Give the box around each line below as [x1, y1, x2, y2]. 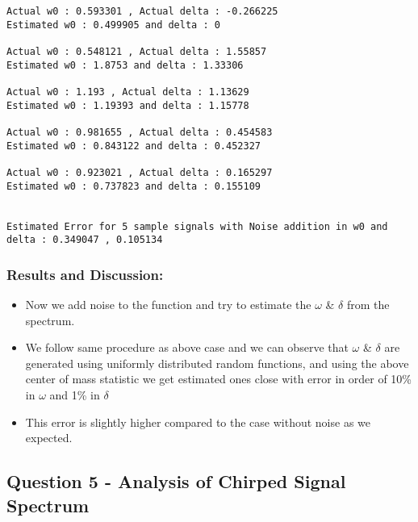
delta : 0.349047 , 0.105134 [6, 234, 163, 246]
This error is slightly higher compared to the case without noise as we [25, 413, 371, 430]
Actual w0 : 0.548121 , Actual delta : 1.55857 [6, 45, 267, 57]
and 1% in [49, 386, 100, 403]
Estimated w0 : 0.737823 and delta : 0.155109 [6, 180, 261, 192]
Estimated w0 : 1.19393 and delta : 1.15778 [6, 99, 249, 111]
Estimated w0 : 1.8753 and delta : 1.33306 [6, 59, 244, 71]
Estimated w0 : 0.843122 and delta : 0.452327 [6, 140, 261, 152]
